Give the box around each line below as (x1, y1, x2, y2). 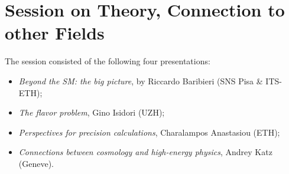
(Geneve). (18, 157, 54, 169)
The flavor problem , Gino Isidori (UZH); (18, 106, 165, 119)
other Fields (5, 21, 105, 45)
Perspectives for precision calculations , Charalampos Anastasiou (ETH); (18, 126, 280, 138)
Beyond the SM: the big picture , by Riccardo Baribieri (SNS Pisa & (18, 74, 263, 87)
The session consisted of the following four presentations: (5, 55, 210, 67)
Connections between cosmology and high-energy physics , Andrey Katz (18, 146, 272, 158)
